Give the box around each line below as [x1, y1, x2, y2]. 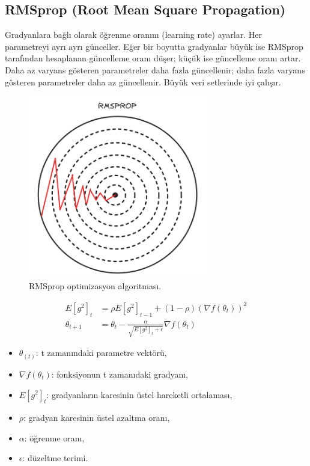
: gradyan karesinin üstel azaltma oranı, [23, 411, 170, 424]
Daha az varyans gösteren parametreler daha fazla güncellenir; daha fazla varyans [5, 63, 305, 76]
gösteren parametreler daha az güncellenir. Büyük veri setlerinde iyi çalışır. [5, 75, 281, 88]
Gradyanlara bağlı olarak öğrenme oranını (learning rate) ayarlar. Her [5, 28, 262, 41]
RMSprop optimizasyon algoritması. [29, 279, 162, 292]
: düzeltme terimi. [22, 452, 88, 464]
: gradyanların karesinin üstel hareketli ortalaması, [46, 388, 232, 400]
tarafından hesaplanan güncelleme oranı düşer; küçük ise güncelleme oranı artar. [5, 52, 301, 64]
